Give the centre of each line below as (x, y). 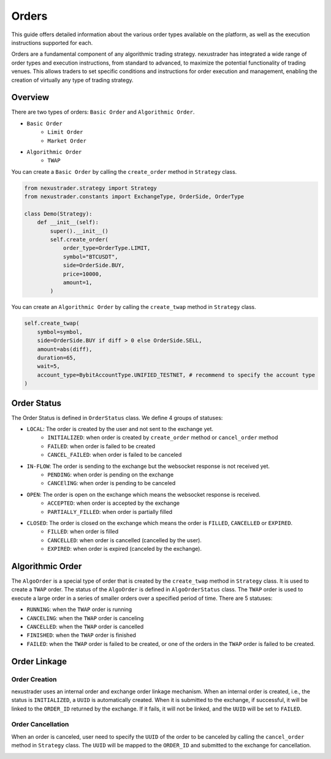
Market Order (67, 141)
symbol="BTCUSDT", (91, 257)
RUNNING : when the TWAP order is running (79, 609)
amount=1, (78, 283)
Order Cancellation (40, 725)
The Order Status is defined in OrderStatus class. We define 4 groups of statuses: (117, 418)
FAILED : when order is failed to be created (101, 446)
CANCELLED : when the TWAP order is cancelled (85, 626)
